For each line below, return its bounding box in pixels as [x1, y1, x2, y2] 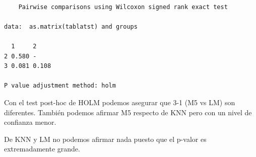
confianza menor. [4, 117, 56, 127]
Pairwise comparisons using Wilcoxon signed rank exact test [18, 3, 228, 11]
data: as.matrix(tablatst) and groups [4, 23, 138, 30]
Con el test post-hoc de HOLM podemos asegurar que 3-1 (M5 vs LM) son [4, 97, 235, 107]
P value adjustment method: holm [4, 82, 116, 90]
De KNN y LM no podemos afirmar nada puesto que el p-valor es [4, 133, 207, 144]
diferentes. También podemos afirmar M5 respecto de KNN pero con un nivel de [4, 107, 252, 117]
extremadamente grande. [4, 143, 80, 154]
